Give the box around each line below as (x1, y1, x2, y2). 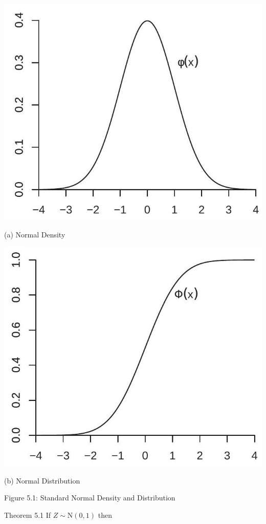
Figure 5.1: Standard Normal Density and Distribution (4, 492, 175, 503)
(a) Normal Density (4, 229, 65, 240)
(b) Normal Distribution (4, 475, 80, 486)
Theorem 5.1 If (4, 509, 51, 520)
